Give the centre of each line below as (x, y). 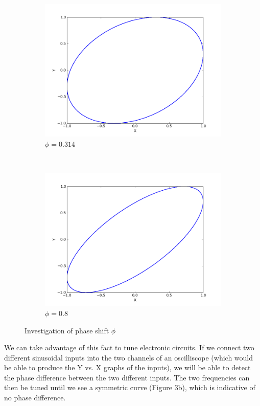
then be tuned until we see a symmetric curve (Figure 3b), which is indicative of (130, 387)
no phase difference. (35, 398)
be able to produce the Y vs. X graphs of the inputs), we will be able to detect (127, 367)
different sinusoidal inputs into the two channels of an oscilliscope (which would (129, 357)
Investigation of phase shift (67, 330)
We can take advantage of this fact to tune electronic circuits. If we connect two (129, 347)
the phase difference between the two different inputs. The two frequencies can (127, 377)
